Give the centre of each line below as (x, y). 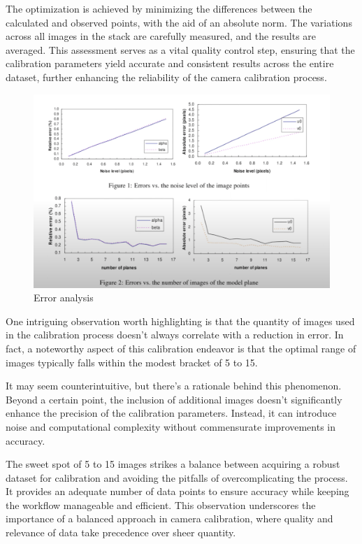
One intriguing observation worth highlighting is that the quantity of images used (180, 321)
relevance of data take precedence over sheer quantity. (121, 532)
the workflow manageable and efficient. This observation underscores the (161, 504)
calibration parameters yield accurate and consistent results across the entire (170, 63)
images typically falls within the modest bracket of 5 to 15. (132, 362)
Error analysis (64, 298)
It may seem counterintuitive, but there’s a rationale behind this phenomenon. (174, 386)
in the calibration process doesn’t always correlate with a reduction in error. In (175, 335)
